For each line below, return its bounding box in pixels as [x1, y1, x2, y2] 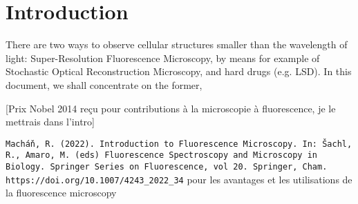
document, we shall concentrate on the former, [6, 77, 202, 92]
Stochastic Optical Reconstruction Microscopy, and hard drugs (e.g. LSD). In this [6, 64, 352, 79]
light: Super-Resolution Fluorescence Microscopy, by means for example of [6, 50, 320, 65]
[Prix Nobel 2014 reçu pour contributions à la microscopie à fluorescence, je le [6, 101, 336, 115]
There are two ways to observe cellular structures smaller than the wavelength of [6, 37, 348, 52]
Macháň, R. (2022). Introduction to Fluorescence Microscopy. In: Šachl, [6, 139, 352, 149]
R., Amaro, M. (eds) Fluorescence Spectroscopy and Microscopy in [6, 150, 318, 161]
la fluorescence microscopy [6, 185, 117, 200]
